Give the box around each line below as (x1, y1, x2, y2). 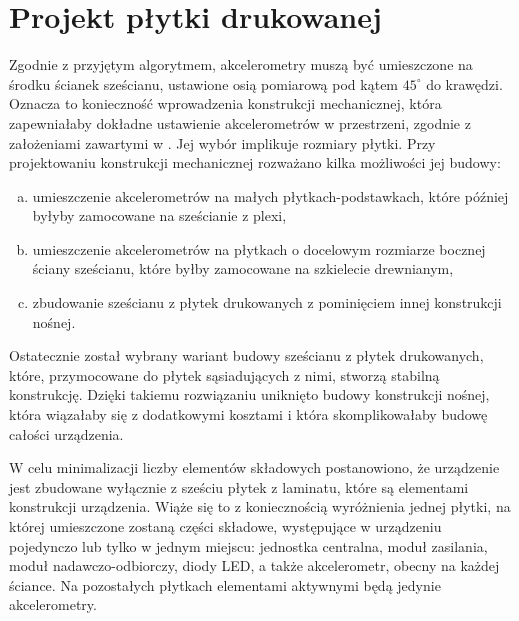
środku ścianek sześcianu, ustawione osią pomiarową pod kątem (9, 73, 399, 94)
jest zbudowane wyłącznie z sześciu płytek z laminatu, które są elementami (9, 476, 469, 497)
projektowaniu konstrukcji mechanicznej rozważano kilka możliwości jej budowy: (9, 152, 501, 173)
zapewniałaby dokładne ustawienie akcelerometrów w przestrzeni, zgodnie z (9, 112, 471, 133)
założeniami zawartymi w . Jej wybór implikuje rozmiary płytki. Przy (9, 132, 436, 153)
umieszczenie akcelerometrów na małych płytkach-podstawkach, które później (32, 185, 509, 206)
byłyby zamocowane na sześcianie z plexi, (32, 205, 287, 226)
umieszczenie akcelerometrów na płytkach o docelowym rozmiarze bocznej (32, 238, 486, 259)
